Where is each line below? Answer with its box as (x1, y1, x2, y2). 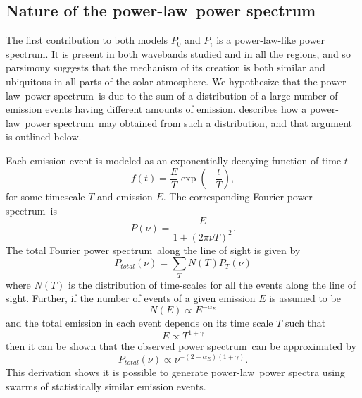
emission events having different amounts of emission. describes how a (6, 102, 307, 116)
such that (285, 315, 326, 330)
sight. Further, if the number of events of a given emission (6, 291, 256, 306)
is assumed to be (269, 291, 341, 306)
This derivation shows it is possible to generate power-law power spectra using (6, 364, 345, 379)
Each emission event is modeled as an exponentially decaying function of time (6, 152, 342, 167)
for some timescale (6, 189, 85, 204)
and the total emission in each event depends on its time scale (6, 315, 273, 330)
